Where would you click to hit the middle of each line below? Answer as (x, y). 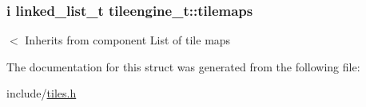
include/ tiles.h (42, 93)
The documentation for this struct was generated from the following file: (183, 66)
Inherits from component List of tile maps (128, 40)
